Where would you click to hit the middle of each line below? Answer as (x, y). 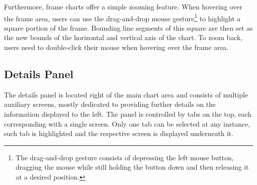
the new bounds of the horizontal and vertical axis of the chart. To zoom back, (123, 37)
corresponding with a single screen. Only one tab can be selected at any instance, (127, 123)
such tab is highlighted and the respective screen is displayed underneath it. (119, 133)
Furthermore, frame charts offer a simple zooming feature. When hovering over (123, 6)
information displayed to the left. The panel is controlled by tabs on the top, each (128, 114)
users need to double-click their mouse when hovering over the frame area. (116, 47)
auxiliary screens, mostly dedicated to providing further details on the (110, 104)
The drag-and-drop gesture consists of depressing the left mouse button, (125, 157)
